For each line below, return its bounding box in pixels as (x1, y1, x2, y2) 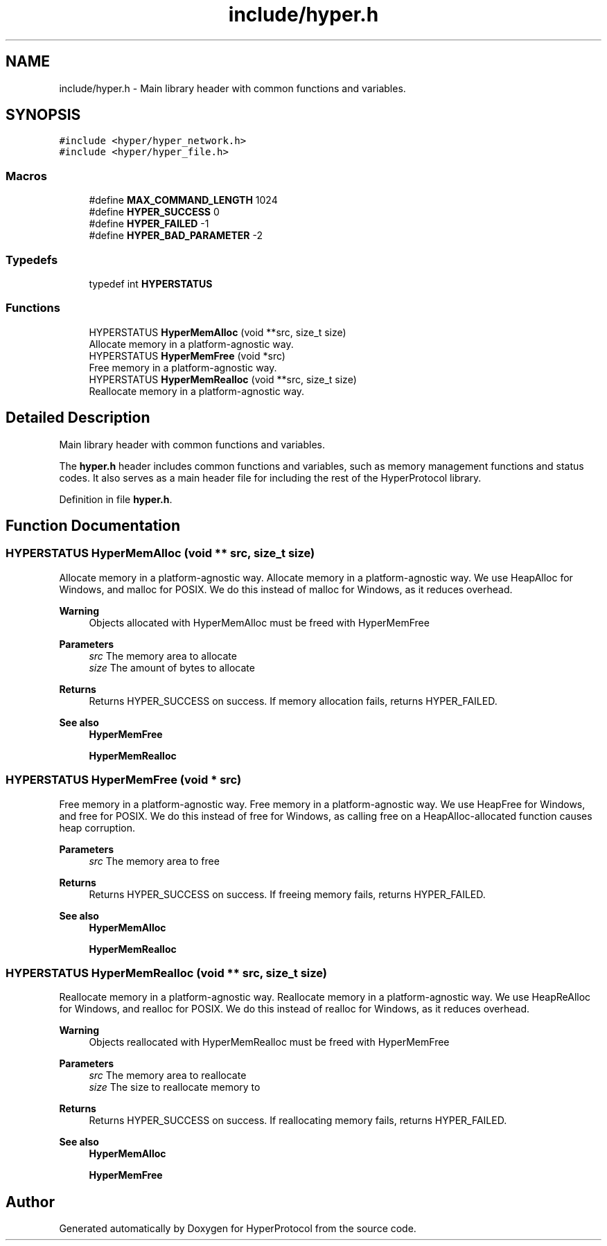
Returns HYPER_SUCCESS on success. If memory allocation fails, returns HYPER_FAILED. (89, 694, 498, 707)
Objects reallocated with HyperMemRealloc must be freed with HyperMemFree (89, 1036, 450, 1048)
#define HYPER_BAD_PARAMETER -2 (89, 229, 263, 242)
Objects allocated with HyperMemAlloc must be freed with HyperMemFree (89, 616, 430, 629)
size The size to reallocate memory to (89, 1081, 261, 1094)
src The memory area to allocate (89, 649, 237, 662)
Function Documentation (6, 516, 180, 534)
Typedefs (6, 252, 58, 267)
